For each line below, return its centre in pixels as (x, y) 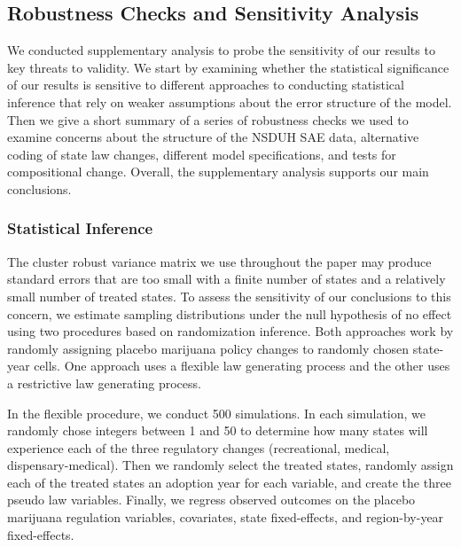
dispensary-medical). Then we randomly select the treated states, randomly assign (230, 465)
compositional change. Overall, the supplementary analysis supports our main (218, 172)
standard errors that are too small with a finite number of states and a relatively (227, 279)
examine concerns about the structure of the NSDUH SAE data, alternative (213, 137)
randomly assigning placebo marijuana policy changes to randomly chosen (208, 348)
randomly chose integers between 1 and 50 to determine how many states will (218, 430)
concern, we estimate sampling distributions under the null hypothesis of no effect (230, 313)
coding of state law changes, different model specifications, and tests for (202, 154)
